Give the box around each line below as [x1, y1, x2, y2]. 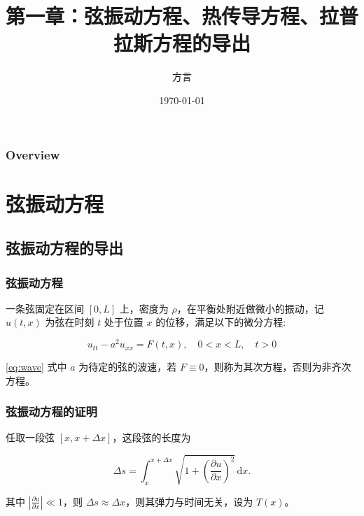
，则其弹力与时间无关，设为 [125, 494, 253, 508]
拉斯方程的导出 [113, 29, 251, 57]
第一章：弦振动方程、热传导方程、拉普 [6, 1, 359, 30]
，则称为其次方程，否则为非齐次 [204, 359, 351, 374]
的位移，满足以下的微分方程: [155, 315, 286, 329]
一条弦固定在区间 [6, 301, 84, 315]
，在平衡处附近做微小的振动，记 [176, 301, 324, 315]
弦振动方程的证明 [6, 403, 97, 420]
